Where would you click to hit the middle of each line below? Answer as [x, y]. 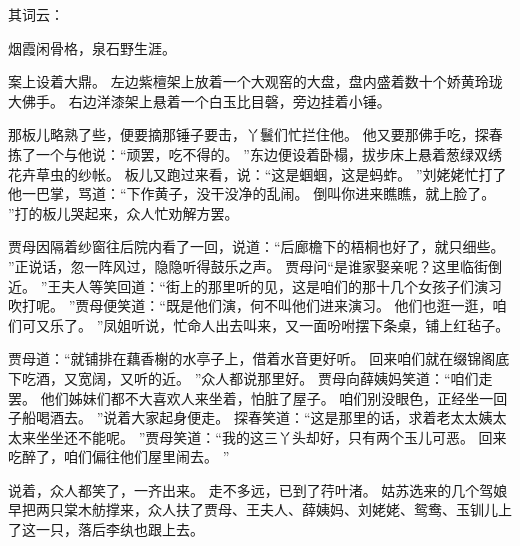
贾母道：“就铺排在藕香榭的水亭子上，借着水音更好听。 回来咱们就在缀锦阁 [252, 358]
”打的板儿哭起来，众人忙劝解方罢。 [123, 212]
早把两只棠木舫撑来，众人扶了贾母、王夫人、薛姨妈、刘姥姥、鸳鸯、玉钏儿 [253, 509]
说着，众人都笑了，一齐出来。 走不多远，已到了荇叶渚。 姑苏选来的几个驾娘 [258, 489]
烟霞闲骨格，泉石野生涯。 [92, 47]
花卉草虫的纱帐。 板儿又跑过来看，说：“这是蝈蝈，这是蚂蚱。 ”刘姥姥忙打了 [257, 173]
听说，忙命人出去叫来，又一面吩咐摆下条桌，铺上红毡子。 [320, 324]
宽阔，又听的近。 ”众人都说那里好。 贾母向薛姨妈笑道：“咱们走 [285, 377]
